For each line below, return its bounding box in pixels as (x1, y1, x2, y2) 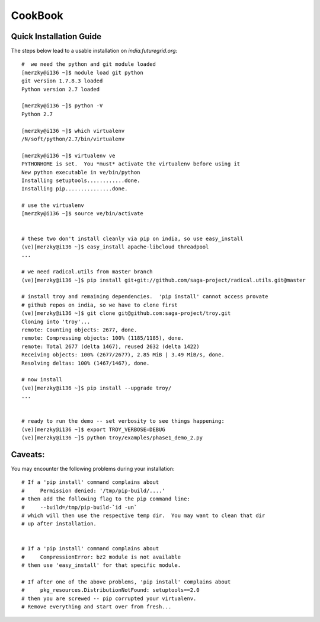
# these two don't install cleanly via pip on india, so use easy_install (21, 235, 244, 242)
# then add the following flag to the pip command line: (21, 496, 191, 502)
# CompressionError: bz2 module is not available (21, 553, 181, 560)
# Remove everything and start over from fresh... (21, 604, 172, 610)
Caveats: (11, 449, 45, 460)
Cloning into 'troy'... (21, 318, 91, 325)
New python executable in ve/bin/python (21, 169, 140, 176)
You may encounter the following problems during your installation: (11, 465, 175, 472)
